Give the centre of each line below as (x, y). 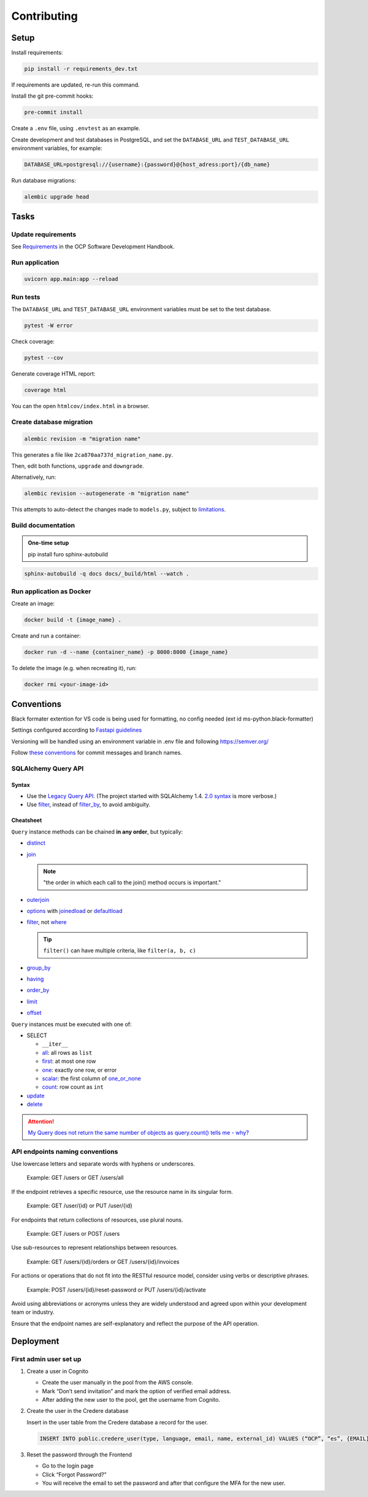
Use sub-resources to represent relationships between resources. (94, 1247)
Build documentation (43, 526)
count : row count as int (73, 1087)
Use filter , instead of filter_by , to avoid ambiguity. (88, 805)
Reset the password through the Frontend (79, 1455)
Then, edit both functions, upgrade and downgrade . (78, 466)
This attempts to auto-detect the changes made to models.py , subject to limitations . (119, 510)
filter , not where (47, 922)
